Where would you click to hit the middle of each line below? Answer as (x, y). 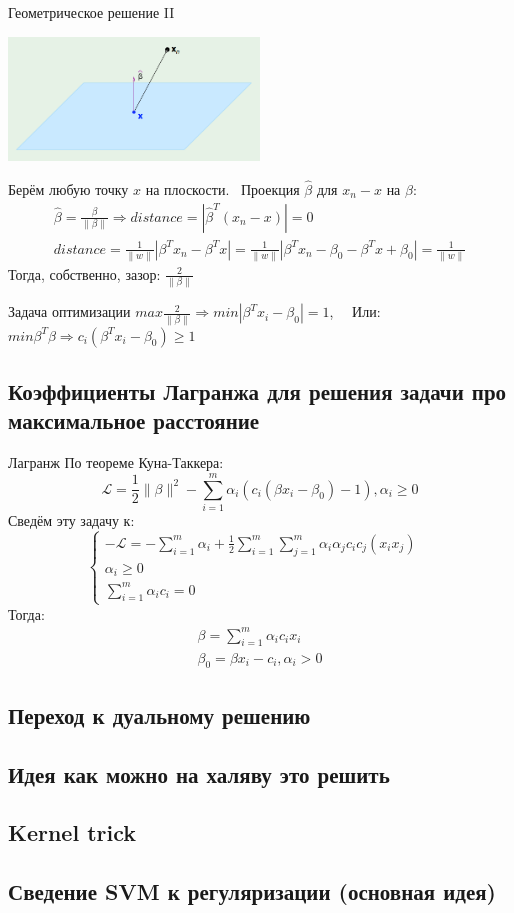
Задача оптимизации (69, 311)
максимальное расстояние (134, 420)
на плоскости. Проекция (222, 188)
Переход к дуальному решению (159, 714)
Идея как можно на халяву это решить (199, 773)
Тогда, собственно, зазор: (84, 273)
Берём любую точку (68, 188)
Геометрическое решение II (91, 12)
